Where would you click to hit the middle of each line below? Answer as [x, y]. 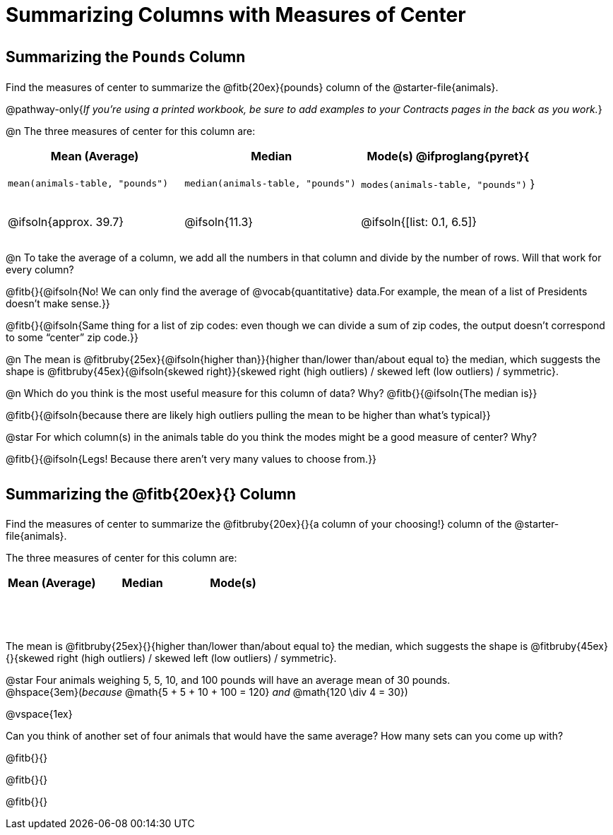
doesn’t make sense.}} [58, 304]
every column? [40, 270]
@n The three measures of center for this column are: [131, 131]
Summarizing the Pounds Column [126, 57]
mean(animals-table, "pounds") [88, 184]
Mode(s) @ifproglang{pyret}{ [448, 156]
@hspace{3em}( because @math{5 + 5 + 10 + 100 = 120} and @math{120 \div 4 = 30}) [207, 692]
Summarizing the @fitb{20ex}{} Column [151, 494]
